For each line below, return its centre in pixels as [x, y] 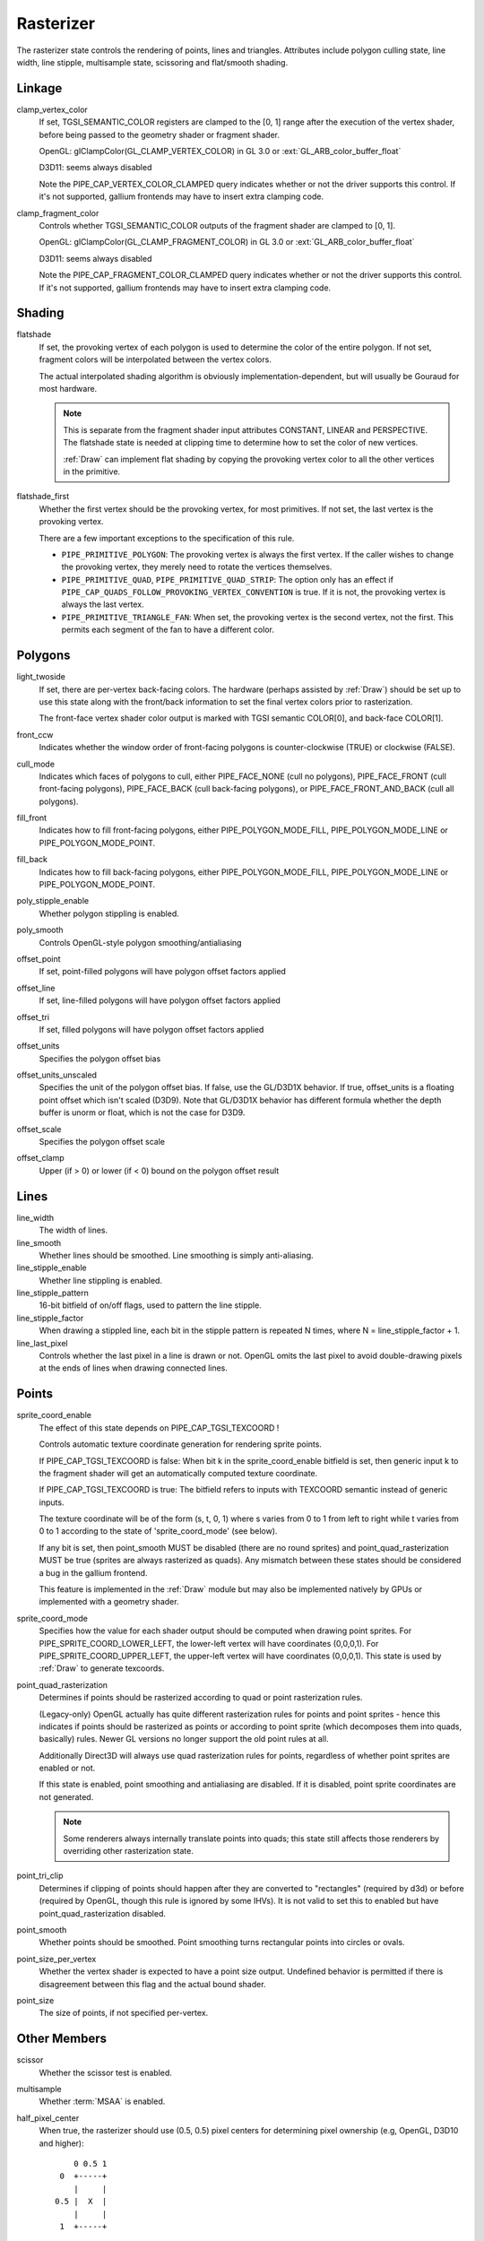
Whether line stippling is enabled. [101, 1280]
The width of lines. [73, 1230]
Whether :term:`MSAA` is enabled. [102, 2101]
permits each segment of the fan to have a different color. [168, 630]
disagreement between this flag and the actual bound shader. [152, 1984]
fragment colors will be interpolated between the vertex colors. [156, 359]
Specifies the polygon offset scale [102, 1142]
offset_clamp [40, 1158]
